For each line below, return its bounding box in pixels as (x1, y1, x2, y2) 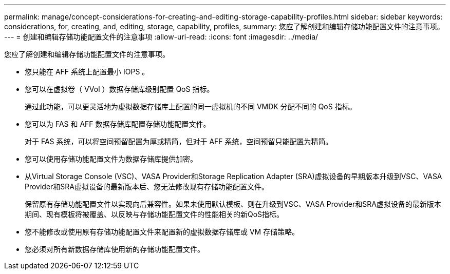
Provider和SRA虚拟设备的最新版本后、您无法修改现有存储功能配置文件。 (25, 182, 269, 191)
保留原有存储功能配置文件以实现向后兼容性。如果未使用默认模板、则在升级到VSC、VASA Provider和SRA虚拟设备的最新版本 (25, 200, 441, 208)
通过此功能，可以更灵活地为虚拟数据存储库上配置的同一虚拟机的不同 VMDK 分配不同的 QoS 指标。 (25, 102, 357, 111)
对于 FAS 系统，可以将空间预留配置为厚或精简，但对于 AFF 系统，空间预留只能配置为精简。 (25, 137, 333, 146)
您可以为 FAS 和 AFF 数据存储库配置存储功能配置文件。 (25, 120, 211, 128)
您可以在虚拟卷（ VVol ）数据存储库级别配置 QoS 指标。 (25, 85, 214, 93)
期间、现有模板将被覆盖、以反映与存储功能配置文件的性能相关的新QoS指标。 (25, 210, 284, 219)
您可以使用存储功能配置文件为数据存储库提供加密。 (25, 154, 197, 163)
